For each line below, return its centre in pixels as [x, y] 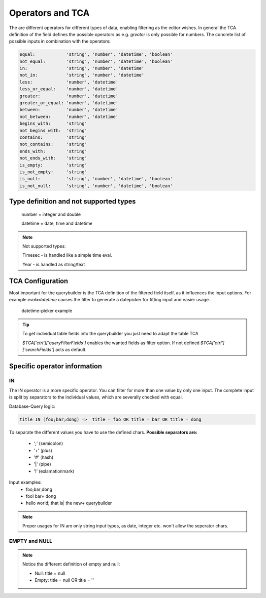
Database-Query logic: [32, 406]
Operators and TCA [49, 13]
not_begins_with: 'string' [53, 130]
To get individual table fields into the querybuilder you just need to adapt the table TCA [111, 334]
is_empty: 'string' [53, 165]
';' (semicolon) [49, 443]
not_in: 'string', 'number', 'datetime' [82, 75]
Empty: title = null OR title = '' [64, 580]
